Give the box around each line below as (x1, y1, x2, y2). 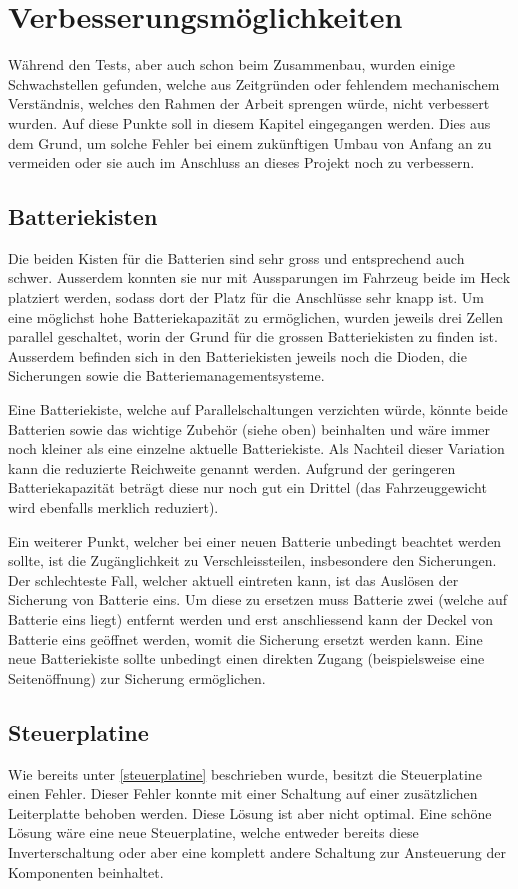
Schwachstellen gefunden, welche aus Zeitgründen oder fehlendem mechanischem (8, 73, 500, 94)
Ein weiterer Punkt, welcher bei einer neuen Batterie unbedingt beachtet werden (8, 530, 502, 551)
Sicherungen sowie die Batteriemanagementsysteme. (8, 365, 325, 386)
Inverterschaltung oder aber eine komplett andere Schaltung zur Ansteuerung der (8, 841, 506, 862)
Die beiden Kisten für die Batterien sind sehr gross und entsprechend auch (8, 247, 465, 268)
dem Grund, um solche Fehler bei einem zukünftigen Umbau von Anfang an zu (8, 132, 492, 153)
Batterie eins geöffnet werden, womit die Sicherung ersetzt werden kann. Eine (8, 628, 483, 649)
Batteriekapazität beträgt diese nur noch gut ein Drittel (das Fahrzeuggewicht (8, 477, 487, 498)
